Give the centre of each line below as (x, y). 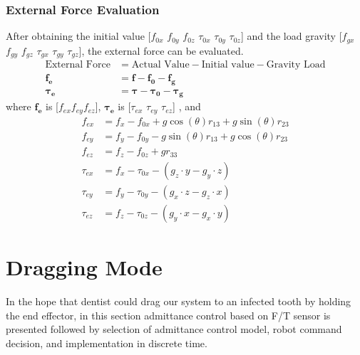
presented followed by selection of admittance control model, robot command (174, 329)
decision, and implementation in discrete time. (107, 343)
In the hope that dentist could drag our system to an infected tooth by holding (179, 301)
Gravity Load (296, 65)
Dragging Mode (84, 267)
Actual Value (160, 65)
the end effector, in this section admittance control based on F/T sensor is (168, 315)
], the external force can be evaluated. (161, 50)
